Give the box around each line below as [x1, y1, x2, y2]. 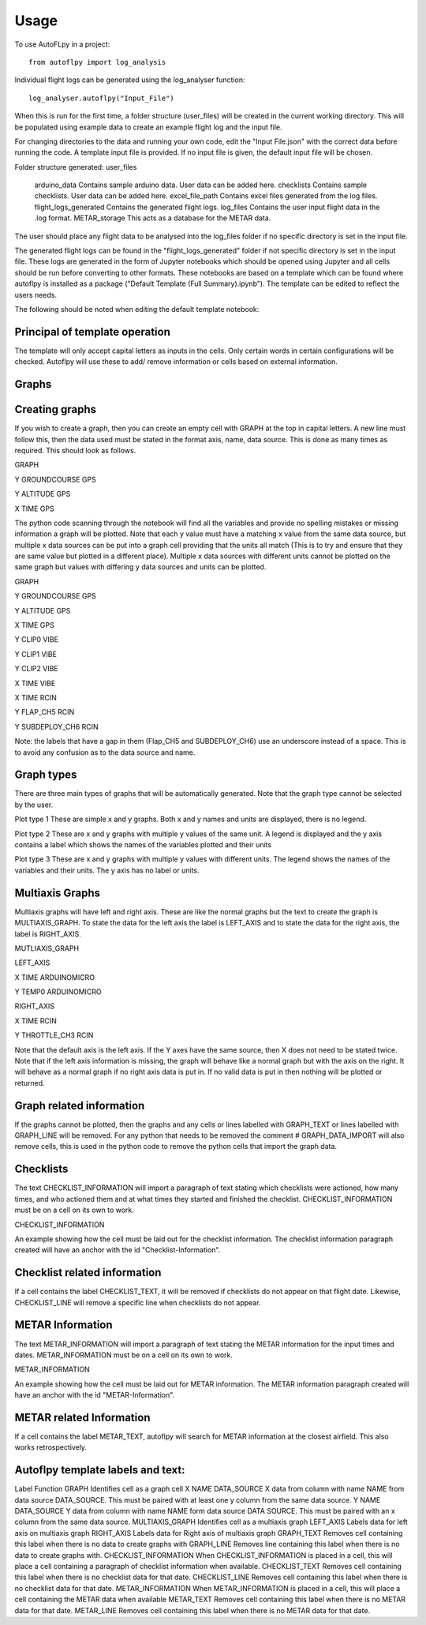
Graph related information [14, 1098, 145, 1113]
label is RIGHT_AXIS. [14, 929, 82, 939]
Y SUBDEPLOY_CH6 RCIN [14, 722, 99, 731]
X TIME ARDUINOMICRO [14, 972, 95, 982]
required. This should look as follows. [14, 445, 136, 455]
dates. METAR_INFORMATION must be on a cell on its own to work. [14, 1350, 233, 1360]
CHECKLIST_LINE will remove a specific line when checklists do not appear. [14, 1297, 261, 1307]
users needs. [14, 290, 58, 299]
